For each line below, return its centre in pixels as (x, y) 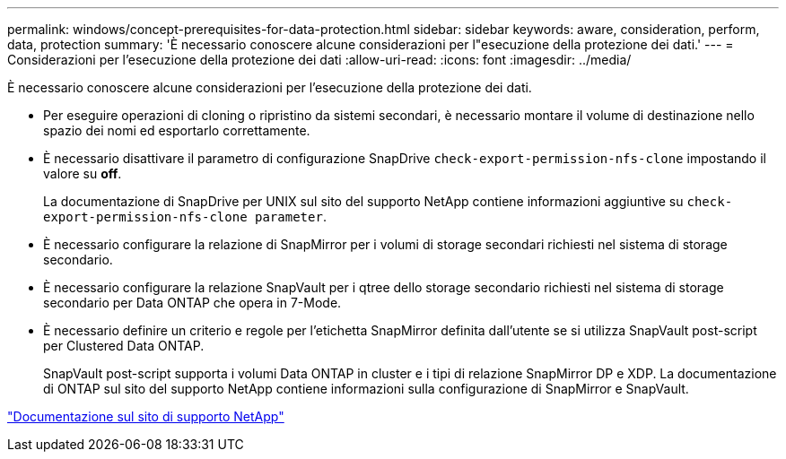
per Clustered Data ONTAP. (124, 346)
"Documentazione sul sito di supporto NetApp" (146, 416)
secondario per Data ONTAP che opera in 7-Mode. (192, 303)
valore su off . (83, 173)
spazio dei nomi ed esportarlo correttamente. (177, 130)
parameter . (291, 217)
